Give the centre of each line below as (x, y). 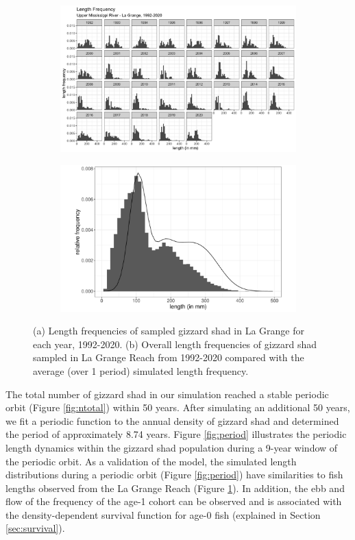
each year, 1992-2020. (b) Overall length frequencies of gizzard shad (175, 344)
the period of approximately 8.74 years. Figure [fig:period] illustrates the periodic (176, 434)
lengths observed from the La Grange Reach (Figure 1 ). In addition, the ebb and (175, 488)
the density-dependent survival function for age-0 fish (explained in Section (163, 514)
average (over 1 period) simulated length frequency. (141, 370)
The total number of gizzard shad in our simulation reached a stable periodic (167, 394)
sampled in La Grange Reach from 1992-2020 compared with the (169, 357)
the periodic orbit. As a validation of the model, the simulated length (151, 461)
